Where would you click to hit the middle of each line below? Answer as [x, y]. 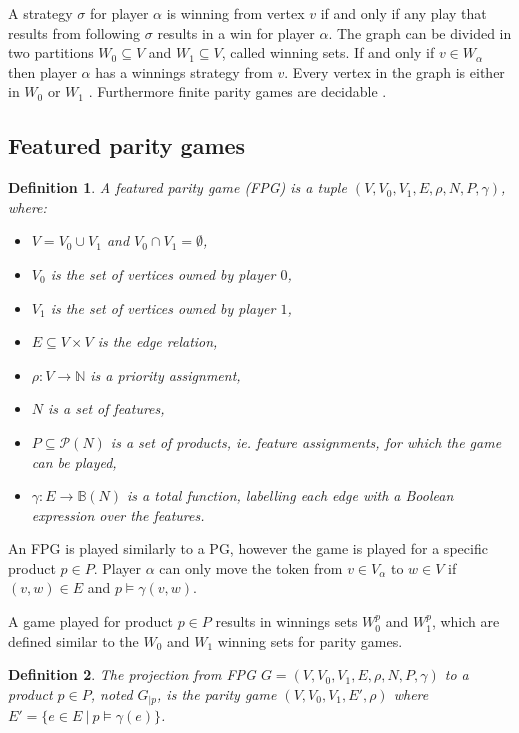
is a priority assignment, [165, 374]
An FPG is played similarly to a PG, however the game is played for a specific [248, 548]
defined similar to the [73, 640]
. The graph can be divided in [420, 32]
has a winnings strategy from [184, 71]
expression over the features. [118, 514]
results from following [74, 32]
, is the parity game [217, 693]
